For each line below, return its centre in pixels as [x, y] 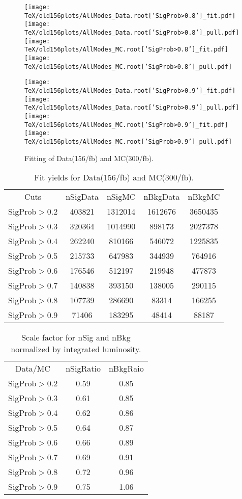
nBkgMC [204, 197]
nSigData [82, 197]
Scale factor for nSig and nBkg [76, 337]
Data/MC [33, 369]
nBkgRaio [126, 369]
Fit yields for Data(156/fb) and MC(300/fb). [114, 177]
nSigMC [121, 197]
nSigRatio [83, 369]
